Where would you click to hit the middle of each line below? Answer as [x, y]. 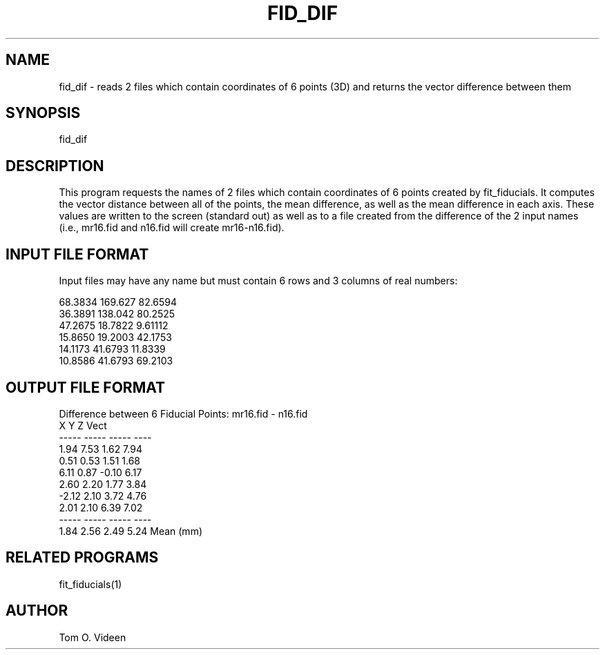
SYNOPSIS [43, 113]
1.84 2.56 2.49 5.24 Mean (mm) [131, 531]
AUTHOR [37, 611]
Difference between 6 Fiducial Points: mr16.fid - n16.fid [183, 413]
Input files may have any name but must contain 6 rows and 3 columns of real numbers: [258, 281]
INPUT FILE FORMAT [77, 254]
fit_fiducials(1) [90, 584]
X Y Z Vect [83, 425]
